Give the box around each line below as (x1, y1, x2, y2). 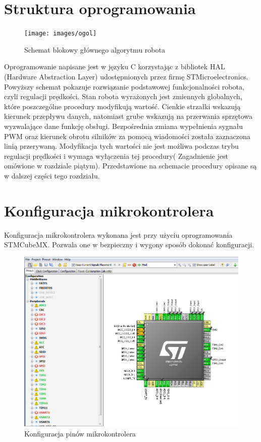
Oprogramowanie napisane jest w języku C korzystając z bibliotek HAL (4, 61, 225, 72)
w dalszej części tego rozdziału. (4, 170, 100, 181)
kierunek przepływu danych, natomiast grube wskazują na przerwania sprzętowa (4, 111, 253, 121)
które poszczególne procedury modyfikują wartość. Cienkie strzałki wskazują (4, 101, 241, 111)
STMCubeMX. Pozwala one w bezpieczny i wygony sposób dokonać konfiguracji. (4, 239, 254, 250)
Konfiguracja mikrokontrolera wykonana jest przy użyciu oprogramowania (4, 229, 233, 240)
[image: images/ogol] (24, 30, 97, 37)
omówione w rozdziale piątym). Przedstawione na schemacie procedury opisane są (4, 160, 257, 171)
